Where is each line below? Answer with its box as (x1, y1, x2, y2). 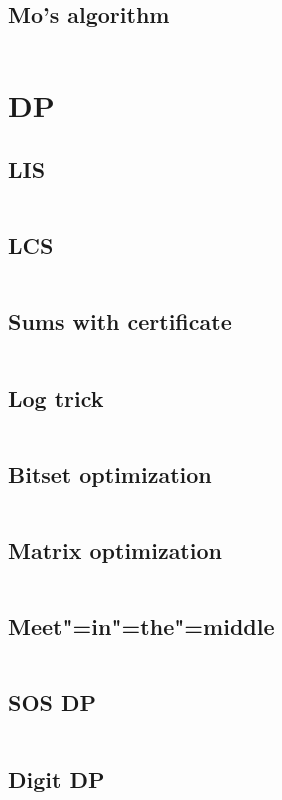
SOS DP (8, 687, 97, 718)
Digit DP (8, 763, 105, 794)
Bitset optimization (8, 458, 212, 489)
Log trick (8, 382, 104, 413)
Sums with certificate (8, 306, 232, 337)
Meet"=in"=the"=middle (8, 611, 275, 642)
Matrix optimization (8, 534, 222, 565)
